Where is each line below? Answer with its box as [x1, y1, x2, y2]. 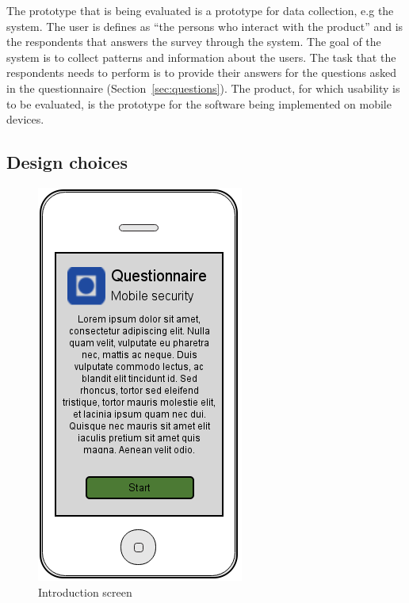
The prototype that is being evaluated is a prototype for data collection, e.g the [6, 2, 394, 18]
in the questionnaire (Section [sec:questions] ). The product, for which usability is [6, 79, 400, 96]
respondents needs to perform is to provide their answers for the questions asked [6, 64, 397, 81]
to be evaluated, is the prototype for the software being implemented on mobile [6, 95, 392, 112]
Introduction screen [38, 583, 132, 600]
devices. [6, 111, 44, 128]
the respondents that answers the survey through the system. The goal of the [6, 33, 381, 50]
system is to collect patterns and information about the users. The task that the [6, 48, 396, 65]
